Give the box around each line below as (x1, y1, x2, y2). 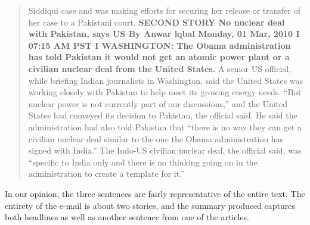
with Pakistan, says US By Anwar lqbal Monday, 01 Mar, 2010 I (28, 27, 300, 40)
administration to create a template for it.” (28, 167, 185, 180)
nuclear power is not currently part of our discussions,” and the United (28, 97, 288, 110)
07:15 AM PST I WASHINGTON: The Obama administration (28, 39, 291, 51)
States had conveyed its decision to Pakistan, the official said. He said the (28, 109, 297, 121)
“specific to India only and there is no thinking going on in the (28, 155, 258, 168)
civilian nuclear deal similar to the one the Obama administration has (28, 132, 284, 145)
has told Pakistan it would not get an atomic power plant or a (28, 51, 290, 63)
